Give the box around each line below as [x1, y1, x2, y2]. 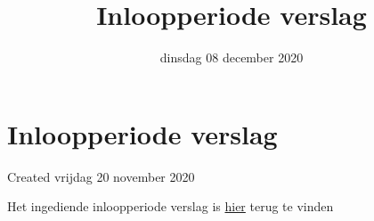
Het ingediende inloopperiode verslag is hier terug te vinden [7, 197, 334, 216]
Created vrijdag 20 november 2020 [7, 167, 195, 185]
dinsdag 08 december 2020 [159, 48, 304, 67]
